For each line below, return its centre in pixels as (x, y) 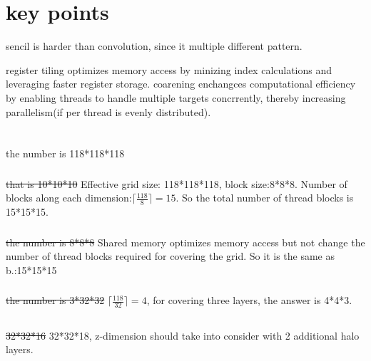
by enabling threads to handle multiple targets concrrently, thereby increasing (176, 97)
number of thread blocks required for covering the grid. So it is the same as (171, 256)
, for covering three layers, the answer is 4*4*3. (249, 300)
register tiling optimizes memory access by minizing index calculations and (169, 69)
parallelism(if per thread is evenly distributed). (108, 111)
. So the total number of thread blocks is (265, 198)
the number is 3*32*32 (55, 300)
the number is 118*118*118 (65, 153)
